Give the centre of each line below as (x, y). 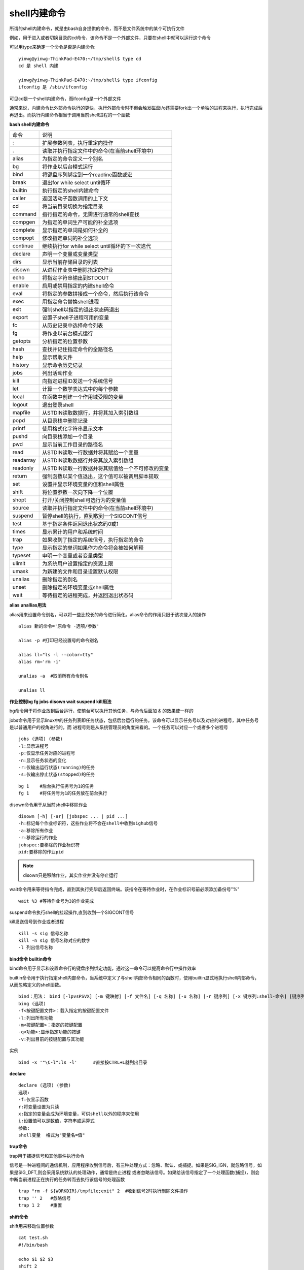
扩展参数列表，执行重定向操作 (78, 143)
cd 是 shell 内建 (39, 66)
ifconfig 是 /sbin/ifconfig (53, 87)
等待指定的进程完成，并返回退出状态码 (88, 595)
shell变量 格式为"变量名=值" (52, 1135)
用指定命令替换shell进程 (71, 302)
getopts (22, 341)
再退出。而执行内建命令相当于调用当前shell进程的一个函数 (70, 115)
